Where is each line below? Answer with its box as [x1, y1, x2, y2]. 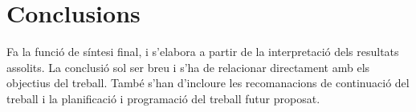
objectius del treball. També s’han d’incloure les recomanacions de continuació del [6, 74, 410, 91]
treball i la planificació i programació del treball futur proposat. [6, 90, 320, 106]
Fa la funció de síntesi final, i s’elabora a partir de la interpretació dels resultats [6, 43, 399, 60]
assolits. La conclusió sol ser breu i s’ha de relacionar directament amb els [6, 58, 370, 75]
